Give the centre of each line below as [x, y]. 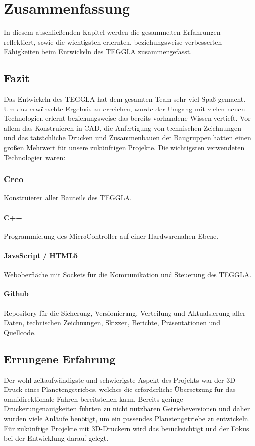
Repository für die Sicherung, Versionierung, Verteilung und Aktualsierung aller [125, 312]
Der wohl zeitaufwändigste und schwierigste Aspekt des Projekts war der [114, 379]
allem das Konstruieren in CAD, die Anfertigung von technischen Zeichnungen [123, 128]
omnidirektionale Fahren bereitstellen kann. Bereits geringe [94, 399]
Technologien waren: [35, 157]
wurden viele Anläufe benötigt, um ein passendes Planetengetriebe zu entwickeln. [127, 418]
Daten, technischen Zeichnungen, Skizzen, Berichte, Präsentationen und [112, 322]
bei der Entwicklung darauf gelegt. [56, 438]
